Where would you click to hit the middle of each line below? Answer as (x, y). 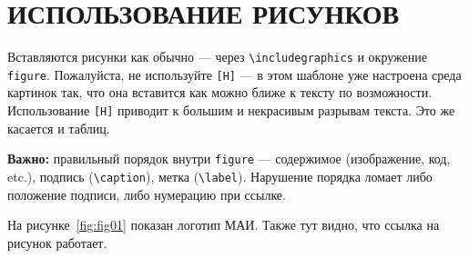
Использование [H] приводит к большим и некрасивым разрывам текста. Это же (231, 110)
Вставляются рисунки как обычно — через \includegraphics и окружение (217, 57)
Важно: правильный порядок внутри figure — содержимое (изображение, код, (229, 159)
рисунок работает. (57, 242)
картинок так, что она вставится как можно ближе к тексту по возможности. (220, 92)
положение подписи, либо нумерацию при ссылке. (147, 194)
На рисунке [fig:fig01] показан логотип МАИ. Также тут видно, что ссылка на (224, 225)
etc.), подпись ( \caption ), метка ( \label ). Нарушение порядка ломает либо (220, 176)
